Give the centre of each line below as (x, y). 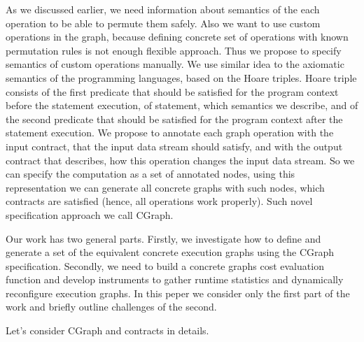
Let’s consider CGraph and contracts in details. (107, 330)
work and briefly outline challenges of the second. (111, 307)
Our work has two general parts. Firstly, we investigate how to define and (163, 238)
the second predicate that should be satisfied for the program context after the (174, 119)
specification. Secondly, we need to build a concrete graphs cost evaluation (165, 265)
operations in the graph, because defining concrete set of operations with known (177, 37)
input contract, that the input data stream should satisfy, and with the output (174, 146)
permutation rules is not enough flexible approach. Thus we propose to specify (174, 50)
